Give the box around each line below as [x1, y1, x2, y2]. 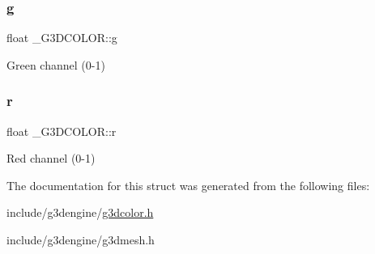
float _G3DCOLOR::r [6, 122, 117, 139]
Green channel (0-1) [6, 56, 105, 73]
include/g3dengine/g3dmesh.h [6, 231, 155, 248]
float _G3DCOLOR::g [6, 29, 117, 46]
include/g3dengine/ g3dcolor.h [6, 204, 154, 221]
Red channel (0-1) [6, 150, 96, 167]
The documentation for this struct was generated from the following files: [6, 176, 370, 193]
